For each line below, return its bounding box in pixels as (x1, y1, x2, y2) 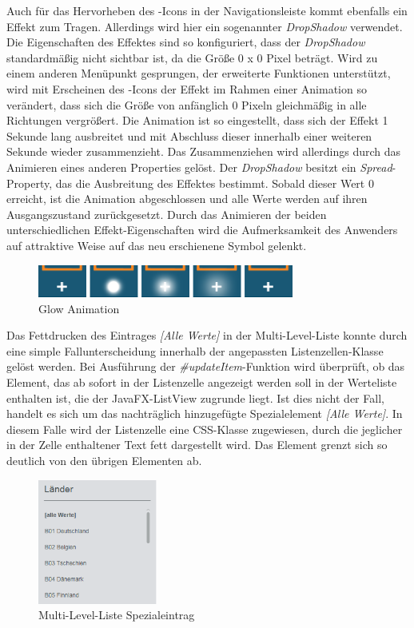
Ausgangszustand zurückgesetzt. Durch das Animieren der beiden (6, 205, 327, 222)
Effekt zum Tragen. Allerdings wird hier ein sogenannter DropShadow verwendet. (6, 18, 403, 34)
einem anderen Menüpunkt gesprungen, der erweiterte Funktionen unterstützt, (6, 65, 391, 81)
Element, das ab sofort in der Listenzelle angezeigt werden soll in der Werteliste (6, 374, 397, 391)
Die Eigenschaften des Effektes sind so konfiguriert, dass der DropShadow (6, 34, 365, 50)
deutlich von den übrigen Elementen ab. (6, 451, 202, 468)
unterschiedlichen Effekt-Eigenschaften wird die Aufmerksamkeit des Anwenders (6, 221, 398, 238)
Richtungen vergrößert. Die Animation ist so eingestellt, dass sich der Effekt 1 (6, 112, 388, 129)
